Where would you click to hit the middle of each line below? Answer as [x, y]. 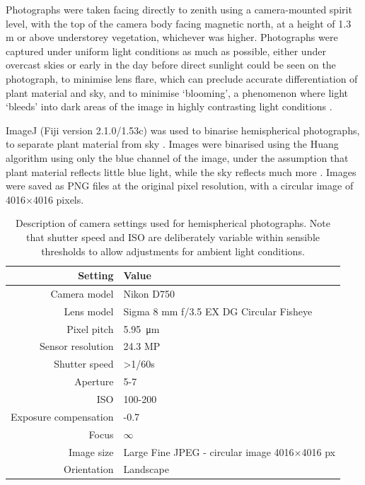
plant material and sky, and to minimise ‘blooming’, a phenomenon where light [177, 92]
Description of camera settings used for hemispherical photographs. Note [173, 223]
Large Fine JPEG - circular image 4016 [209, 451]
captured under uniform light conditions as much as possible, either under [166, 51]
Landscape [146, 469]
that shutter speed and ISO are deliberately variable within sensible [173, 236]
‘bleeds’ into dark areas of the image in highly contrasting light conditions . [169, 106]
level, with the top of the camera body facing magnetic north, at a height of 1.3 [179, 23]
